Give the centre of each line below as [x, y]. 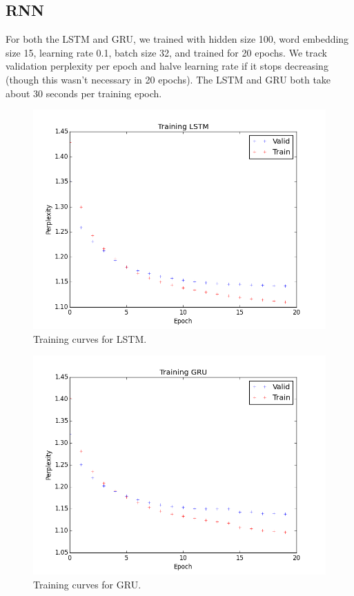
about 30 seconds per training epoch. [84, 93]
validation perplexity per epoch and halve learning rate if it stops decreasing [167, 66]
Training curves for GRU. [87, 584]
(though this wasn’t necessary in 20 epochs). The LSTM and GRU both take [168, 79]
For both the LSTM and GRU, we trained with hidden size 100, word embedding [177, 39]
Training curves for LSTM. [90, 338]
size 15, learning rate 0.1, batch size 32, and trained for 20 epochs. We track [166, 52]
